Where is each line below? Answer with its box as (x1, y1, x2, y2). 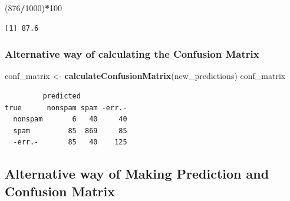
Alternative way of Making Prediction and (5, 164, 269, 183)
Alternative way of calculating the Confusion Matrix (5, 47, 259, 61)
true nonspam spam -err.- (5, 103, 127, 112)
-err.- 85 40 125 (13, 138, 127, 147)
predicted (42, 92, 81, 100)
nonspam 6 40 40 (13, 115, 127, 124)
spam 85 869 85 (13, 126, 127, 135)
